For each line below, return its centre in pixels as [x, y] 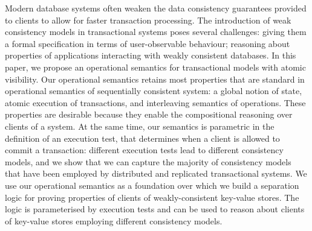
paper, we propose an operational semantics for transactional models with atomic [155, 67]
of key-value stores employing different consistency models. [114, 220]
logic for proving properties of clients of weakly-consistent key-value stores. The [152, 197]
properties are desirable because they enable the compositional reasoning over [149, 114]
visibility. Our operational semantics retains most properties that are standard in [155, 79]
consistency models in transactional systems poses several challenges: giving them [156, 32]
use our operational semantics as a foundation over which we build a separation [152, 185]
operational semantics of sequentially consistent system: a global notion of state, [154, 91]
